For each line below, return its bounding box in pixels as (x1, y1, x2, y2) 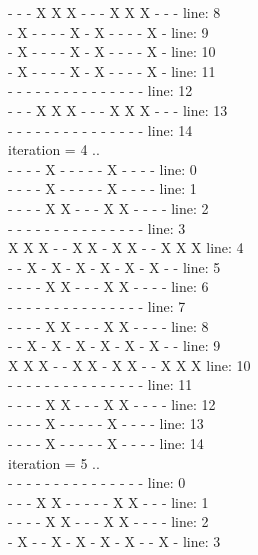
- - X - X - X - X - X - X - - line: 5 (8, 256, 221, 277)
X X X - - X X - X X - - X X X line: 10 (8, 354, 251, 375)
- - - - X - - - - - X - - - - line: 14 (8, 433, 204, 454)
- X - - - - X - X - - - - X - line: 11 (8, 60, 216, 81)
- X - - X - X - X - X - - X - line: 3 (8, 531, 221, 552)
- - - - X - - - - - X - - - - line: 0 (8, 158, 197, 179)
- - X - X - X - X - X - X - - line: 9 (8, 335, 221, 356)
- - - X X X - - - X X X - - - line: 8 (8, 2, 221, 22)
